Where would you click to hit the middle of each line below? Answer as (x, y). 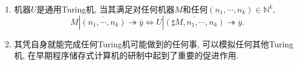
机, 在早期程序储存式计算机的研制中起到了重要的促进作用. (126, 55)
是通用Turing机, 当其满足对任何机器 (105, 9)
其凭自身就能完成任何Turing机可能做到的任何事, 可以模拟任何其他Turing (154, 43)
